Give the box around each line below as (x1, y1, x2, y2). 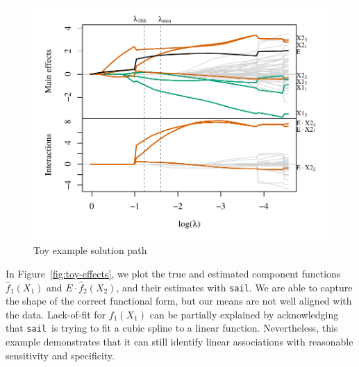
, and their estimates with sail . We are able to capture (116, 280, 353, 294)
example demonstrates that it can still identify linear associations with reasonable (6, 334, 353, 348)
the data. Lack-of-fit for (6, 307, 106, 321)
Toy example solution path (33, 243, 147, 257)
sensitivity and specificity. (6, 348, 115, 362)
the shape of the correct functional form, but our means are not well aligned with (6, 293, 352, 308)
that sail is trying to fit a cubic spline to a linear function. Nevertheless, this (6, 321, 338, 335)
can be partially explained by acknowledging (149, 307, 339, 321)
